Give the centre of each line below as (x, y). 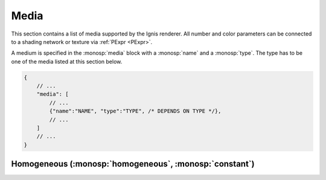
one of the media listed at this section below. (67, 61)
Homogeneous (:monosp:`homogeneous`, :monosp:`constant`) (133, 164)
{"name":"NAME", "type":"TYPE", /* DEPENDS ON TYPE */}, (135, 111)
